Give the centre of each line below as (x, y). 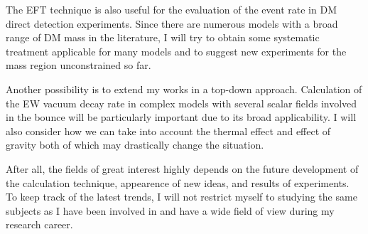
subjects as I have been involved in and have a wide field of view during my (170, 210)
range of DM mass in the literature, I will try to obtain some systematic (163, 37)
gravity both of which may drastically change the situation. (135, 145)
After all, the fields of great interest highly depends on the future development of (182, 168)
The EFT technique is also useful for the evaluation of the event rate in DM (171, 9)
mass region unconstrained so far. (79, 65)
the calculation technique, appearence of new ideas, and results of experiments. (178, 182)
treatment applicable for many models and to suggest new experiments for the (176, 51)
